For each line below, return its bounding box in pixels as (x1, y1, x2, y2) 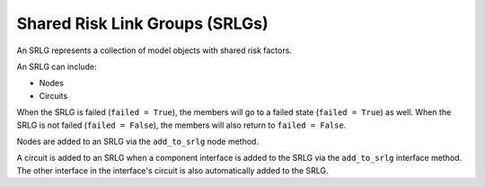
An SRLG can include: (16, 61, 98, 72)
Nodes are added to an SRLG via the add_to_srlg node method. (16, 136, 260, 147)
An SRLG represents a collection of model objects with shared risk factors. (16, 45, 292, 56)
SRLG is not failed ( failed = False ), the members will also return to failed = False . (16, 120, 347, 130)
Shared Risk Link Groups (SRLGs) (16, 13, 269, 33)
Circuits (39, 90, 68, 101)
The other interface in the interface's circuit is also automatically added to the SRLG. (16, 165, 329, 175)
